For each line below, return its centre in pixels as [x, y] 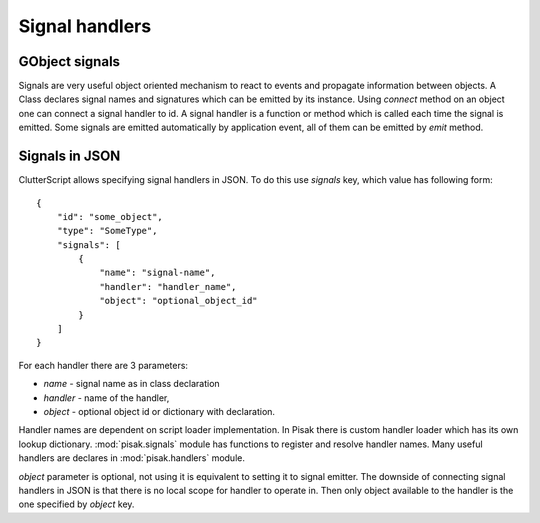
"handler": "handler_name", [168, 286]
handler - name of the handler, [106, 397]
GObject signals [69, 61]
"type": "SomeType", [107, 231]
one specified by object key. [76, 504]
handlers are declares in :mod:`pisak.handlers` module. [131, 458]
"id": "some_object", [110, 216]
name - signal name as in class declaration [131, 384]
